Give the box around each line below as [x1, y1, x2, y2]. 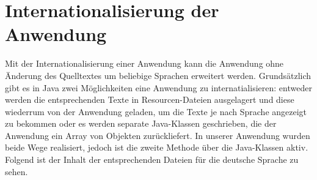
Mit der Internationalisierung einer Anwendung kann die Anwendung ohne [5, 57, 284, 70]
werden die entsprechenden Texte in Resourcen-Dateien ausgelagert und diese [5, 93, 294, 106]
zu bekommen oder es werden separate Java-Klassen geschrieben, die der [5, 117, 277, 130]
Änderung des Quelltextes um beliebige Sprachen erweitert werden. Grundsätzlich [5, 69, 312, 81]
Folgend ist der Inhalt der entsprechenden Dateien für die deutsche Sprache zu [5, 153, 299, 166]
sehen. [5, 165, 28, 178]
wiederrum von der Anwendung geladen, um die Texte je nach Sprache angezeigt [5, 105, 307, 118]
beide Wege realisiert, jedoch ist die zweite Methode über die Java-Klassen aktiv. [5, 141, 308, 154]
